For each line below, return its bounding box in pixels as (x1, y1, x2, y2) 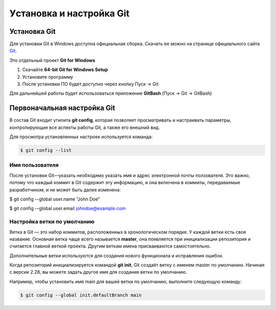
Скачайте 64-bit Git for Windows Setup (22, 67, 108, 73)
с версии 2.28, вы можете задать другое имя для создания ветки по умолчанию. (9, 269, 188, 275)
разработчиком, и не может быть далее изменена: (9, 187, 121, 193)
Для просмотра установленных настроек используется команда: (9, 134, 153, 140)
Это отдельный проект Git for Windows (9, 57, 96, 63)
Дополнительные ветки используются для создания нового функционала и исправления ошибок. (9, 252, 224, 258)
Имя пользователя (9, 162, 59, 169)
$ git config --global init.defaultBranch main (20, 292, 142, 298)
